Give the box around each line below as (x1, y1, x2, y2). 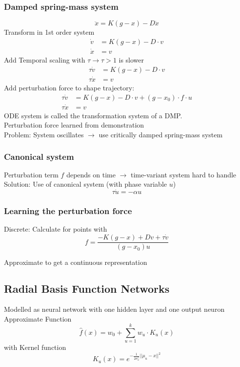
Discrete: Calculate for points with (4, 224, 107, 234)
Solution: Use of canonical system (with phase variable (4, 179, 167, 189)
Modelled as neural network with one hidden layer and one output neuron (4, 303, 225, 314)
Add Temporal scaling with (4, 55, 85, 65)
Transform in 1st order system (4, 27, 95, 37)
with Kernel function (4, 342, 66, 352)
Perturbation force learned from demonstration (4, 120, 144, 130)
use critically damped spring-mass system (99, 130, 223, 140)
